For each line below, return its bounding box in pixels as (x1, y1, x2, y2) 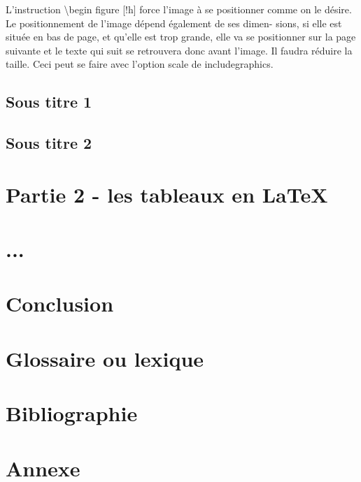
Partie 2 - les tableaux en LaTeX (6, 180, 328, 208)
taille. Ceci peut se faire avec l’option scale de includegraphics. (6, 57, 274, 71)
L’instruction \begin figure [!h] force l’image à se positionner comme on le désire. (6, 2, 352, 16)
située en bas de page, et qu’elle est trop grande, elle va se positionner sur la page (6, 29, 356, 44)
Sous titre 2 (6, 132, 92, 154)
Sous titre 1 (6, 91, 92, 112)
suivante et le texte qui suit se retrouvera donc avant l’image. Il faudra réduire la (6, 43, 353, 57)
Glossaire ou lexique (6, 344, 204, 372)
